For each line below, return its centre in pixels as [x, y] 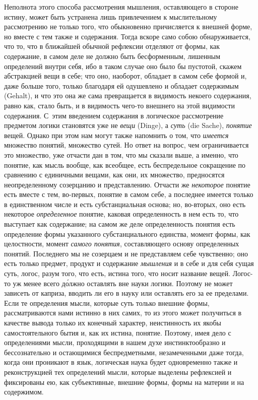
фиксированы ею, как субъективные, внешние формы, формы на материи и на [124, 382]
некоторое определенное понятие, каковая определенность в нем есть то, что [121, 214]
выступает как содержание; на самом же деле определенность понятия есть [120, 224]
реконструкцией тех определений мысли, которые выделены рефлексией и [118, 372]
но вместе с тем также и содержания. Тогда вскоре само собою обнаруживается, [127, 36]
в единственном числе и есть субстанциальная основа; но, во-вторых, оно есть [125, 204]
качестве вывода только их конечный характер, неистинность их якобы [113, 322]
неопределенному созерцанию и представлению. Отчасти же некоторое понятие [127, 184]
